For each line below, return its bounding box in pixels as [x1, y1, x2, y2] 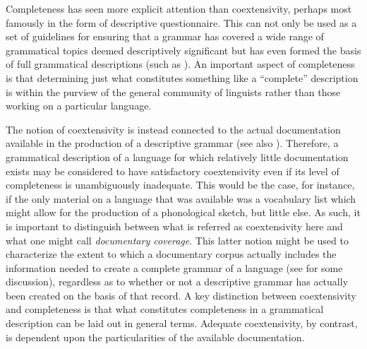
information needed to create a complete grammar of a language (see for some [6, 260, 343, 275]
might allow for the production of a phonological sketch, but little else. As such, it [6, 205, 361, 220]
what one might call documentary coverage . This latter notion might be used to [6, 232, 349, 247]
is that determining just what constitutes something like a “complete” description [6, 70, 359, 85]
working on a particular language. [6, 98, 152, 113]
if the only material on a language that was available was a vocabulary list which [6, 191, 356, 206]
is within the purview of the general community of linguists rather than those [6, 84, 341, 99]
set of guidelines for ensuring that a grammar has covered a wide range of [6, 29, 324, 44]
